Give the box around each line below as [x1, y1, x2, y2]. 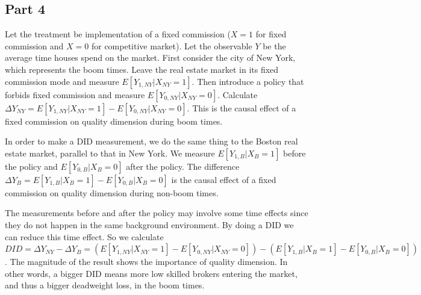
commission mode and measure [5, 75, 119, 87]
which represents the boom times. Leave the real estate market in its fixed [5, 63, 279, 75]
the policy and [5, 160, 58, 172]
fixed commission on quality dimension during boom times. [5, 114, 223, 127]
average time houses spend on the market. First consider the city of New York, [5, 51, 296, 64]
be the [263, 39, 286, 52]
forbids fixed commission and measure [5, 88, 145, 101]
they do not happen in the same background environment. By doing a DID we [5, 218, 294, 231]
